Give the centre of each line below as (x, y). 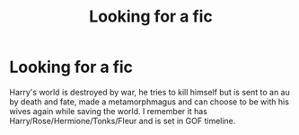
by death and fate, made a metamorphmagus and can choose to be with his (149, 102)
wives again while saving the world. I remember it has (109, 111)
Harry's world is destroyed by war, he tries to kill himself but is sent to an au (149, 92)
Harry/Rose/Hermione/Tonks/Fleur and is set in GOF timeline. (123, 121)
